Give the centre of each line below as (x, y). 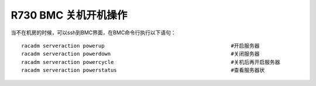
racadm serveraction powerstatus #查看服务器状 (143, 70)
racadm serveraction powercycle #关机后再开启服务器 (151, 62)
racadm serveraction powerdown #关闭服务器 (140, 54)
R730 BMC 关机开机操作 (69, 15)
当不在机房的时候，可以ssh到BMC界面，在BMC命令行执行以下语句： (94, 33)
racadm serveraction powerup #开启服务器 (140, 46)
